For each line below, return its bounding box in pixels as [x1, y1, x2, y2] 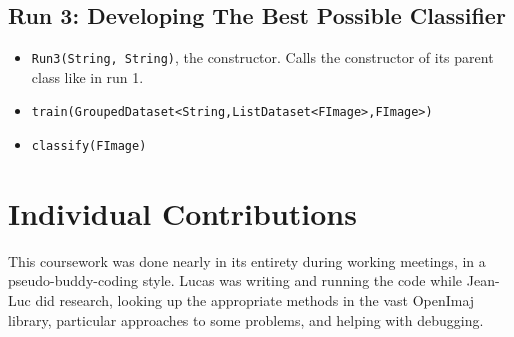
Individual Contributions [8, 192, 357, 233]
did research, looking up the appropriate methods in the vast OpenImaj [35, 290, 475, 311]
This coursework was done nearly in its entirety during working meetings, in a [8, 250, 486, 271]
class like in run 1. [31, 66, 144, 87]
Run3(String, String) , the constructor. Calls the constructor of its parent [31, 47, 494, 68]
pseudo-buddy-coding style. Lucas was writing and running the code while [8, 270, 463, 291]
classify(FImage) [31, 139, 147, 154]
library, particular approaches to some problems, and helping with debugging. [8, 309, 484, 330]
